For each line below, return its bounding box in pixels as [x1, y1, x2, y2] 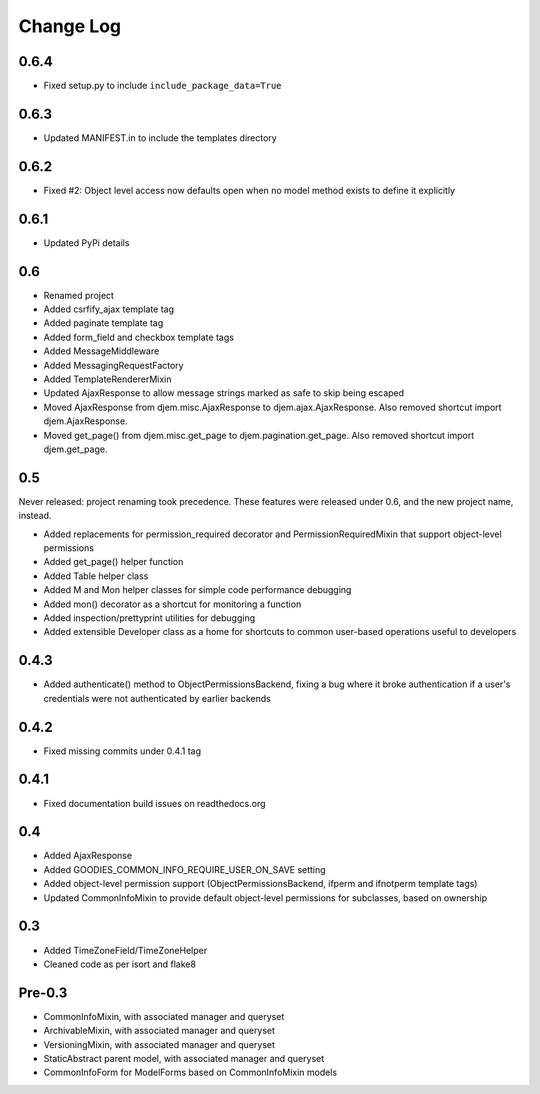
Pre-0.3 [18, 984, 68, 1001]
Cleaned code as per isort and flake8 [43, 958, 197, 970]
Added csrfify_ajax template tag [43, 303, 175, 315]
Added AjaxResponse [43, 850, 133, 862]
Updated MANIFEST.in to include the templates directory [43, 131, 277, 144]
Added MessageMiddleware [43, 345, 160, 357]
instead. [18, 510, 52, 522]
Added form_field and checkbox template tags [43, 331, 235, 343]
